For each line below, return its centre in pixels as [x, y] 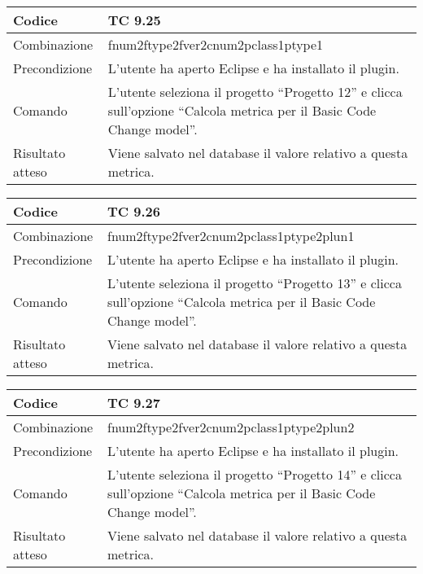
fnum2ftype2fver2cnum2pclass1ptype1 [216, 44]
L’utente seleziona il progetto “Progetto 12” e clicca [255, 92]
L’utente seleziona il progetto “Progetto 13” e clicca [255, 283]
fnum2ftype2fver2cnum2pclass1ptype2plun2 [231, 427]
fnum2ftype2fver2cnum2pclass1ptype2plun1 [231, 236]
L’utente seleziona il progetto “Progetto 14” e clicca [255, 474]
